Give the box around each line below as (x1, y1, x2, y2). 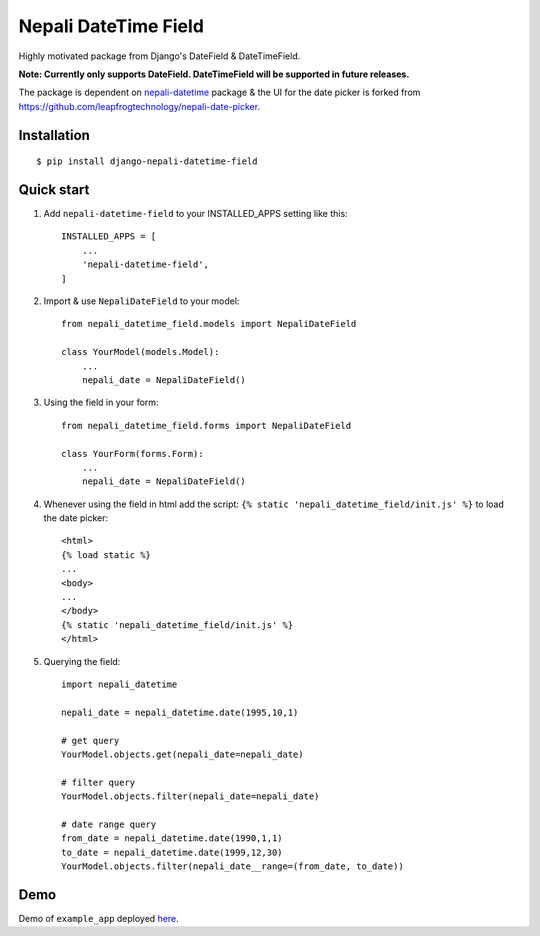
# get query (61, 735, 120, 746)
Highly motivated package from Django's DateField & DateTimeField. (18, 50, 301, 62)
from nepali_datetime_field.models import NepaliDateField (61, 318, 357, 330)
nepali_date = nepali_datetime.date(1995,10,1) (61, 706, 299, 718)
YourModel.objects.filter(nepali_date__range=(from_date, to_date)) (61, 861, 404, 872)
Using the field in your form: (43, 396, 159, 409)
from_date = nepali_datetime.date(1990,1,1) (61, 833, 284, 844)
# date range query (61, 818, 157, 830)
